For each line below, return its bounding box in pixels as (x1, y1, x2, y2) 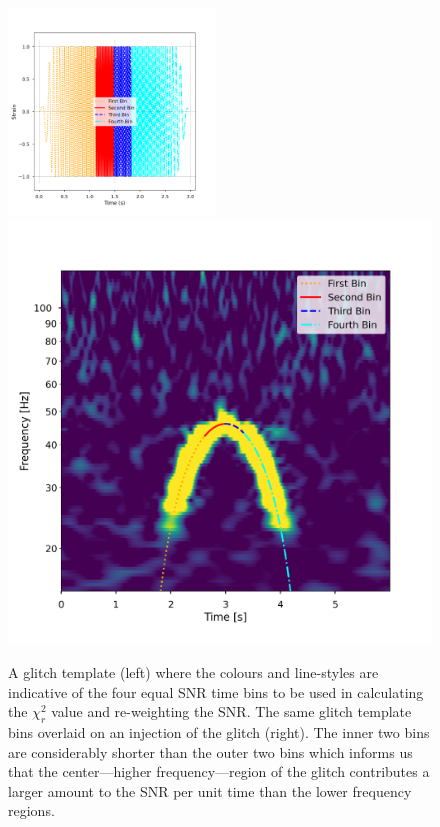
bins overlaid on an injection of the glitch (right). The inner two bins (8, 721, 430, 742)
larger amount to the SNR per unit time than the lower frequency (8, 780, 412, 801)
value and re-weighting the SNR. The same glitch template (51, 701, 412, 722)
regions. (8, 800, 55, 821)
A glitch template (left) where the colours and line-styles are (8, 661, 379, 682)
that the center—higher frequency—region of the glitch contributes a (8, 761, 430, 782)
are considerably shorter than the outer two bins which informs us (8, 741, 413, 762)
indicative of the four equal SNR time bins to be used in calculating (8, 681, 424, 702)
